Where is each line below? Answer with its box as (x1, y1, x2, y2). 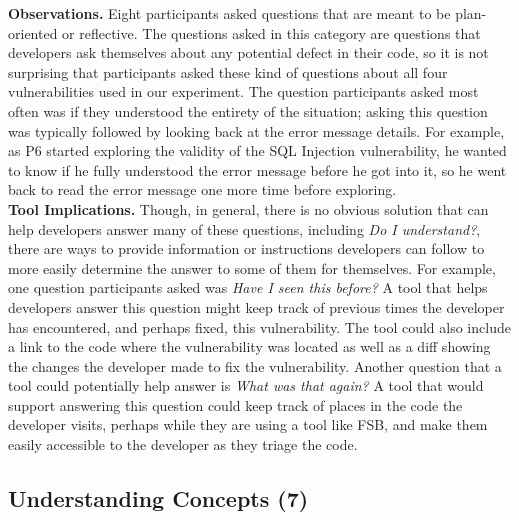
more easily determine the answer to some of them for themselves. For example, (8, 257, 496, 278)
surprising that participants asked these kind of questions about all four (8, 61, 448, 82)
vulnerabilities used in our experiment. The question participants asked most (8, 81, 479, 102)
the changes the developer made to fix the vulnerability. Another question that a (8, 355, 502, 376)
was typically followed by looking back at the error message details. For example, (8, 120, 505, 141)
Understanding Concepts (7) (8, 483, 309, 514)
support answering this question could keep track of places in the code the (8, 394, 463, 415)
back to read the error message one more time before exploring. (8, 179, 397, 200)
